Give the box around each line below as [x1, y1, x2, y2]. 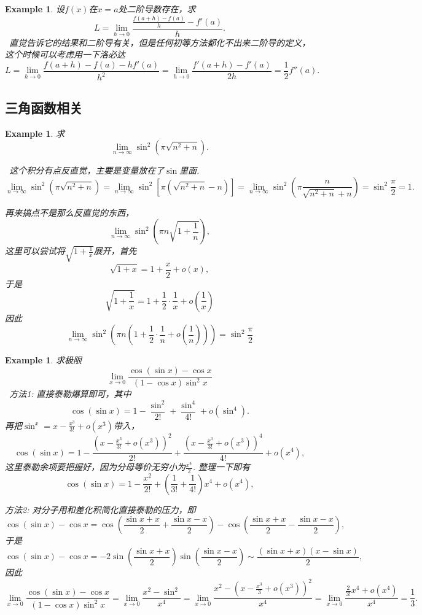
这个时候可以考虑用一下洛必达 [5, 48, 125, 61]
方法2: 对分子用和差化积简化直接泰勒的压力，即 [5, 503, 196, 516]
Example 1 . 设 [5, 2, 65, 15]
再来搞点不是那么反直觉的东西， [5, 206, 134, 219]
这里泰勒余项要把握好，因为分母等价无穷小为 [5, 460, 186, 473]
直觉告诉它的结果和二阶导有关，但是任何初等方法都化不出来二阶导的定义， [9, 36, 311, 48]
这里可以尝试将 [5, 244, 65, 257]
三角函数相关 [5, 98, 82, 117]
